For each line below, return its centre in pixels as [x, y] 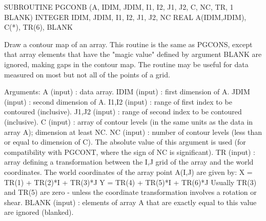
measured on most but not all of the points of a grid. [87, 74]
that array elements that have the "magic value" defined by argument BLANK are [133, 54]
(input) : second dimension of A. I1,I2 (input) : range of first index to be [118, 101]
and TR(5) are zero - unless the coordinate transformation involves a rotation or [130, 192]
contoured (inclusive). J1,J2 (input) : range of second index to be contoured [123, 112]
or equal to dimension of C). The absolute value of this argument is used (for [125, 142]
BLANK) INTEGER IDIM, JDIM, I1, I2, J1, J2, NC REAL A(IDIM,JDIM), [125, 17]
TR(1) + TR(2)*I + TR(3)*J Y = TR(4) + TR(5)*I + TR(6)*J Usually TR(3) [130, 182]
